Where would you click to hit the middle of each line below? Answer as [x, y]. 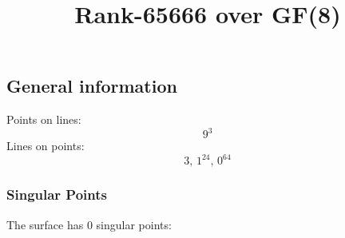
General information [92, 86]
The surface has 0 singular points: [89, 224]
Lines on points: [46, 146]
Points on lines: [44, 119]
